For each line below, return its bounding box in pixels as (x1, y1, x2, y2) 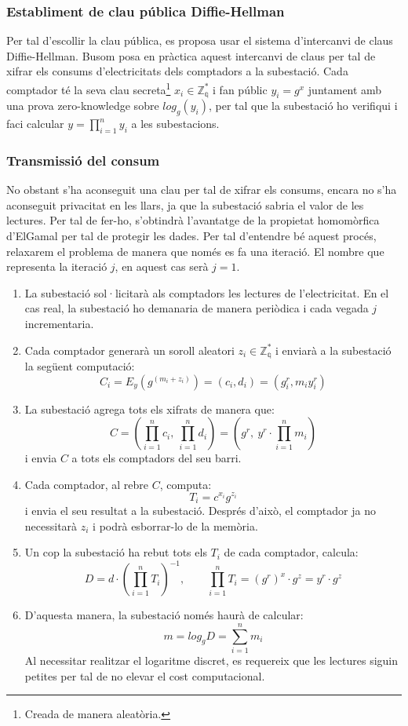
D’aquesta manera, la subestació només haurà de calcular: (24, 607, 304, 623)
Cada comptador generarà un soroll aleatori (24, 341, 235, 358)
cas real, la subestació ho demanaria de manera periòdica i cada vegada (24, 300, 369, 316)
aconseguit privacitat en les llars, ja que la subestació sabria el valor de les (6, 196, 364, 213)
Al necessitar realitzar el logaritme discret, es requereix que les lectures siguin (24, 651, 399, 668)
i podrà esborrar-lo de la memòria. (93, 517, 258, 534)
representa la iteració (6, 258, 107, 275)
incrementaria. (24, 316, 94, 332)
